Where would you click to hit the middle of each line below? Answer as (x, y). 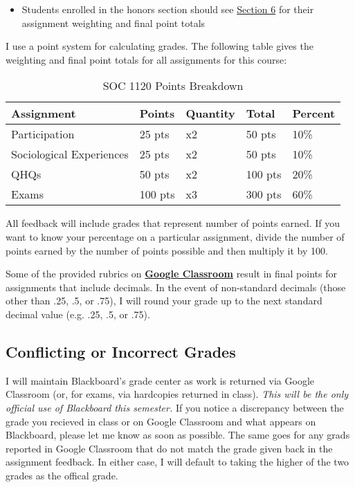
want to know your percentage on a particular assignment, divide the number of (175, 236)
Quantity (210, 113)
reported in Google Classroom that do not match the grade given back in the (169, 448)
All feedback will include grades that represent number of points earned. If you (173, 223)
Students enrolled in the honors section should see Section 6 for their (168, 9)
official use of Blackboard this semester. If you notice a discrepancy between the (175, 407)
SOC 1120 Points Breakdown (173, 86)
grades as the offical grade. (62, 475)
